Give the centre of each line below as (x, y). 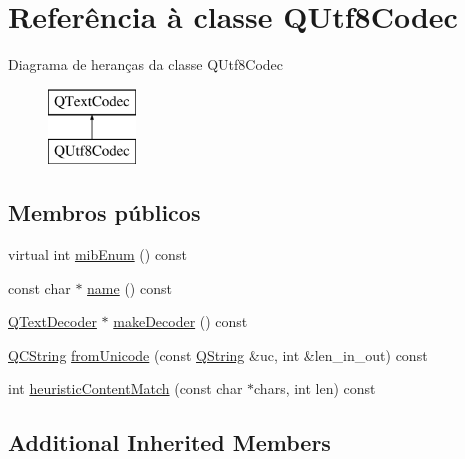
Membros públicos (104, 212)
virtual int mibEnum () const (97, 254)
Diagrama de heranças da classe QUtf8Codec (146, 64)
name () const (129, 287)
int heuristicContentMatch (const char (125, 388)
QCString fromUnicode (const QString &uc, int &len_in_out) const (218, 354)
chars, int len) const (315, 388)
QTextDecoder (52, 321)
